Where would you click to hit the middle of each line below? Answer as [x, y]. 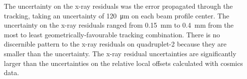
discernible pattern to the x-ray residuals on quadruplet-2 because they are [115, 44]
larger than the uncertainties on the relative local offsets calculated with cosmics [123, 63]
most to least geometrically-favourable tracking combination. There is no [112, 34]
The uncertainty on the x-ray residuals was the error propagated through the [118, 6]
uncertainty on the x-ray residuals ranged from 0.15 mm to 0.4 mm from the [119, 25]
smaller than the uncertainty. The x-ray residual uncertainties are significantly [120, 53]
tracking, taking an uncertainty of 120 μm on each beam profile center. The [117, 15]
